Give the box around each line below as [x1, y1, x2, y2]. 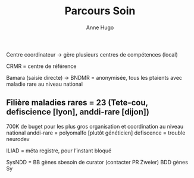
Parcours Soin [64, 4, 136, 18]
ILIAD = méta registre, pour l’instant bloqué [6, 147, 112, 154]
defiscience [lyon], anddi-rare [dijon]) [6, 107, 150, 117]
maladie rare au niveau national [6, 80, 83, 88]
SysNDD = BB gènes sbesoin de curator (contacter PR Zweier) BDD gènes [6, 158, 189, 165]
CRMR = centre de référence [6, 63, 77, 70]
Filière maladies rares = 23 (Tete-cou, [6, 98, 148, 108]
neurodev [6, 135, 30, 142]
